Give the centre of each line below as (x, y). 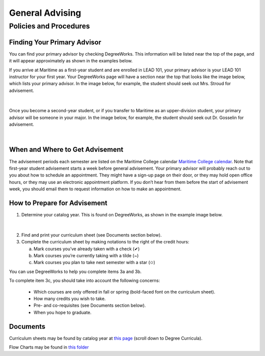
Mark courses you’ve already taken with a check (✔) (87, 249)
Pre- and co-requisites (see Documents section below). (90, 305)
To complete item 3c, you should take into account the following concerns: (85, 281)
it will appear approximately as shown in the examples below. (71, 61)
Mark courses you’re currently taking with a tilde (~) (86, 255)
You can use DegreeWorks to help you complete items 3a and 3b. (75, 271)
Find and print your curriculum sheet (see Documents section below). (92, 235)
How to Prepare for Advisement (58, 203)
